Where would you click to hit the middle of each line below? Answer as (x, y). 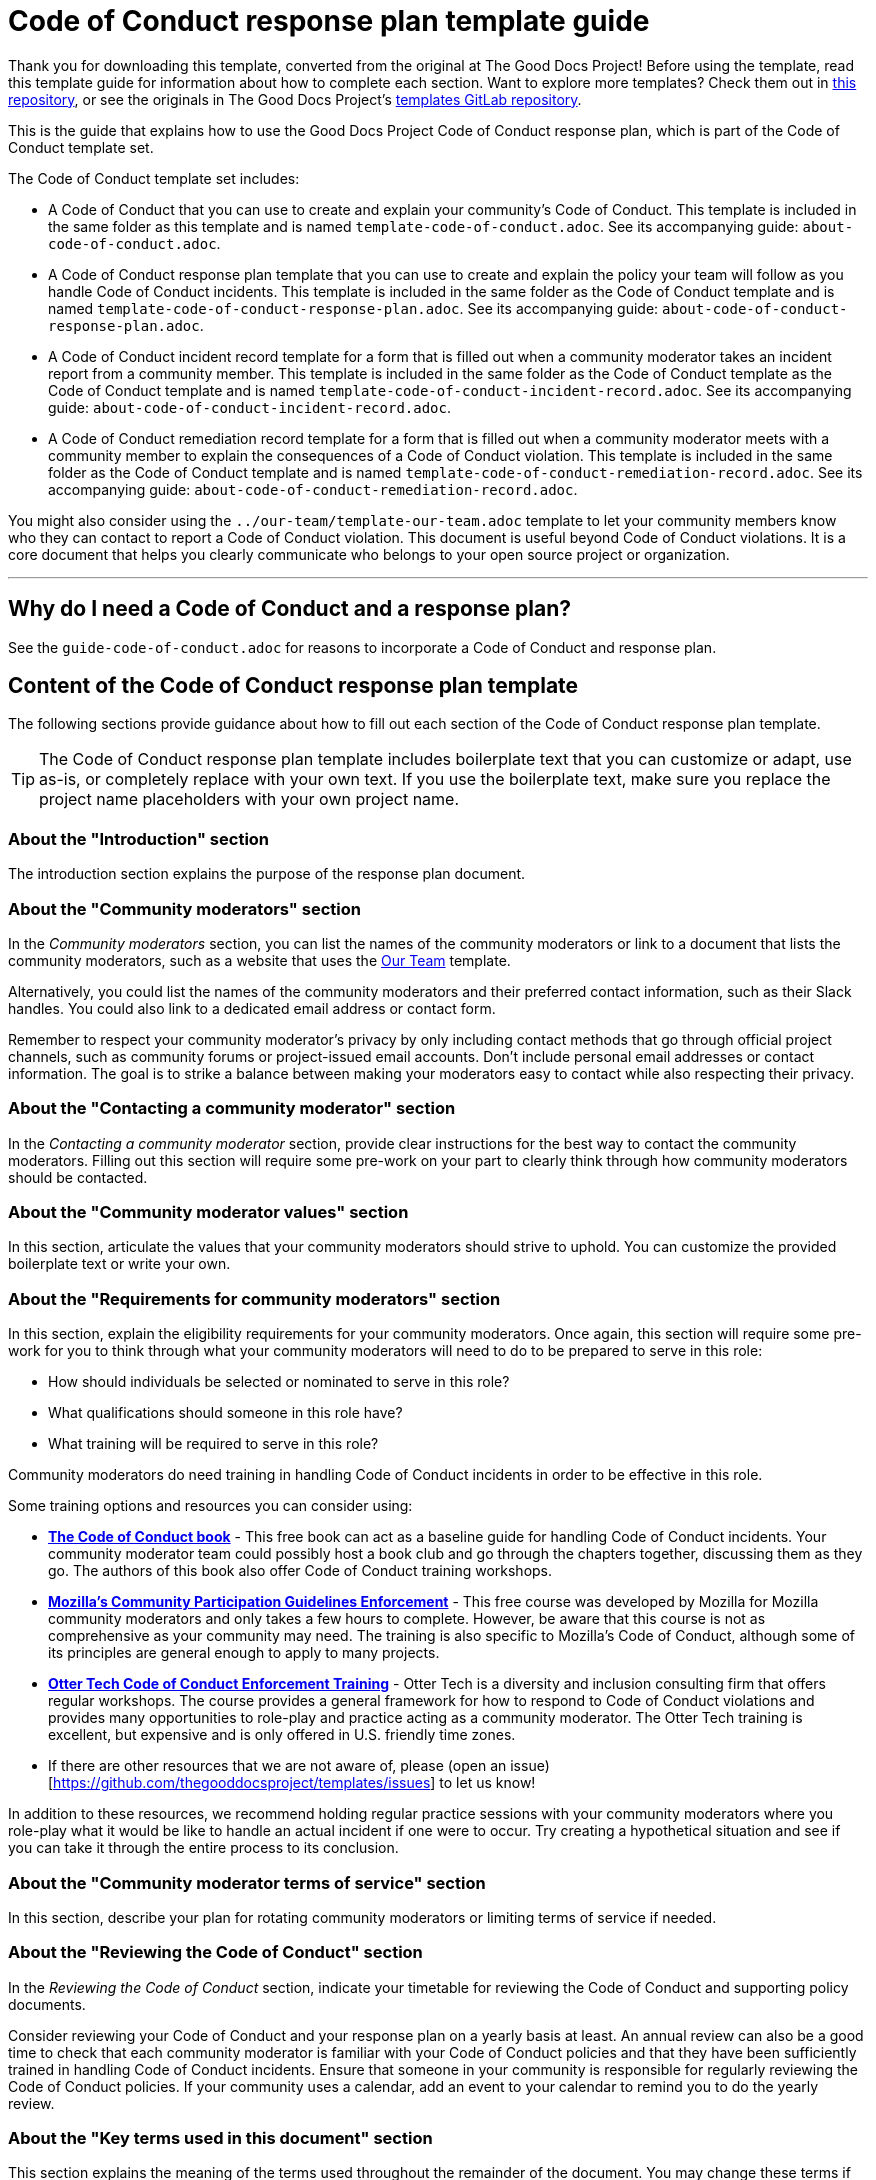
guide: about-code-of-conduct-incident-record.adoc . (250, 407)
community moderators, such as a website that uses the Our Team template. (259, 960)
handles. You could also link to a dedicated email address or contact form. (252, 1008)
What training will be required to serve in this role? (213, 1444)
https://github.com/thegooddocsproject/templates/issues (242, 1783)
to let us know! (487, 1783)
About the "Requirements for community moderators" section (254, 1298)
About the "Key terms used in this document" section (220, 2138)
